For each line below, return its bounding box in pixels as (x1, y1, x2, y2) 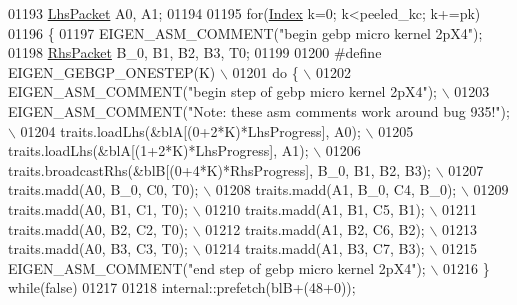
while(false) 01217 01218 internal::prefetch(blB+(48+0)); (8, 277, 356, 298)
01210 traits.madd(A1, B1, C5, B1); (205, 198, 425, 219)
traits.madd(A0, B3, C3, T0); (8, 238, 188, 259)
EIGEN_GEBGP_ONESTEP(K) (8, 61, 216, 82)
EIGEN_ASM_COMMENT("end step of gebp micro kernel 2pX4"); (8, 257, 426, 278)
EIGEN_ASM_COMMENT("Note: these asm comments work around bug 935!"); (8, 100, 510, 121)
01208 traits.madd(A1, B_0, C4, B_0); (215, 179, 457, 200)
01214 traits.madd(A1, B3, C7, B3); (205, 238, 425, 259)
